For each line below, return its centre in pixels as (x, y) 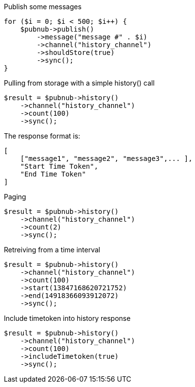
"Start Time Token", (59, 166)
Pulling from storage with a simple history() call (79, 83)
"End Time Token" (53, 174)
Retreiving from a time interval (52, 250)
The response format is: (42, 136)
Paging (15, 197)
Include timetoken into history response (67, 318)
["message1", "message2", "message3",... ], (106, 158)
